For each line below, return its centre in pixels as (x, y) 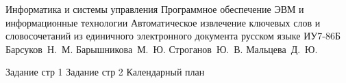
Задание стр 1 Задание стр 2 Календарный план (105, 72)
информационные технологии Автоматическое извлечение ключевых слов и (163, 22)
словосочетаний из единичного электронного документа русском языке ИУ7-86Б (173, 36)
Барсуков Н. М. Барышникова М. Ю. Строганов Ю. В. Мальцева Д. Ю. (162, 49)
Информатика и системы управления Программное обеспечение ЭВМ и (155, 9)
